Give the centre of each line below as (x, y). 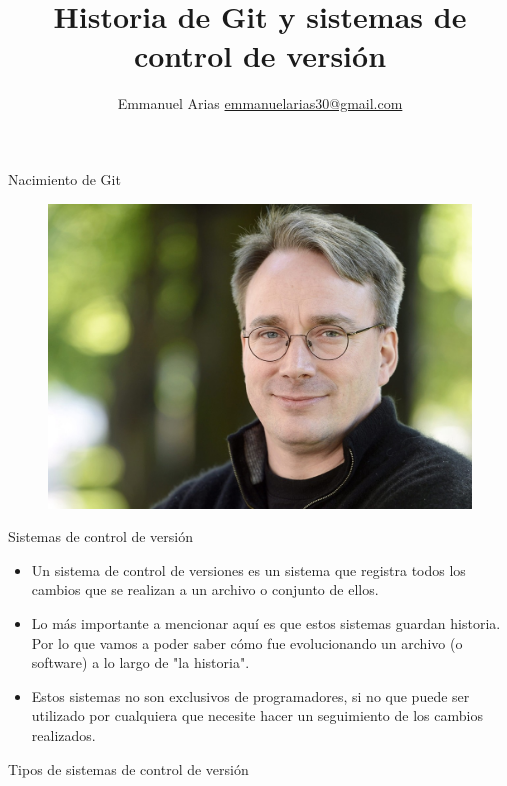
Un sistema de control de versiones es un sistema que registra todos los (248, 569)
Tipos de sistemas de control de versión (128, 768)
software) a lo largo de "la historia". (140, 662)
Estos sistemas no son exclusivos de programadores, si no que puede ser (250, 695)
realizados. (63, 735)
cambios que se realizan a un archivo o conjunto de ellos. (205, 589)
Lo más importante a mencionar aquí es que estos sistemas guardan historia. (266, 623)
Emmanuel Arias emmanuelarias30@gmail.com (260, 103)
